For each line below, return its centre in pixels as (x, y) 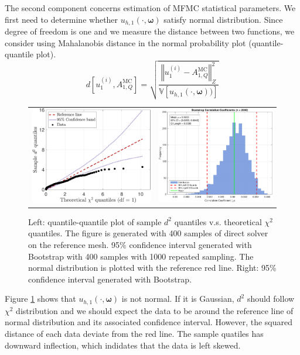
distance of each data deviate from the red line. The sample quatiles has (134, 333)
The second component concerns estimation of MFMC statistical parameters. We (150, 8)
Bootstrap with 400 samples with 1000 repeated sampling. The (141, 256)
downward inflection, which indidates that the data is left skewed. (123, 345)
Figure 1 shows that (40, 299)
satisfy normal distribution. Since (223, 19)
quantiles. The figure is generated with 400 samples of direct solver (148, 233)
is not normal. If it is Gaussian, (178, 299)
